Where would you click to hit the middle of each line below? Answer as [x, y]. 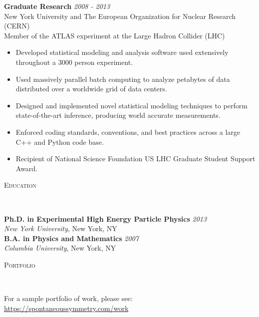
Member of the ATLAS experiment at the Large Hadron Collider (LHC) [115, 35]
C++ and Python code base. [60, 142]
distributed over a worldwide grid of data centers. [91, 89]
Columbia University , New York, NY [60, 248]
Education [20, 185]
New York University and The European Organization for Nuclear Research [120, 16]
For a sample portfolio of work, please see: [68, 298]
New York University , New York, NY [61, 228]
